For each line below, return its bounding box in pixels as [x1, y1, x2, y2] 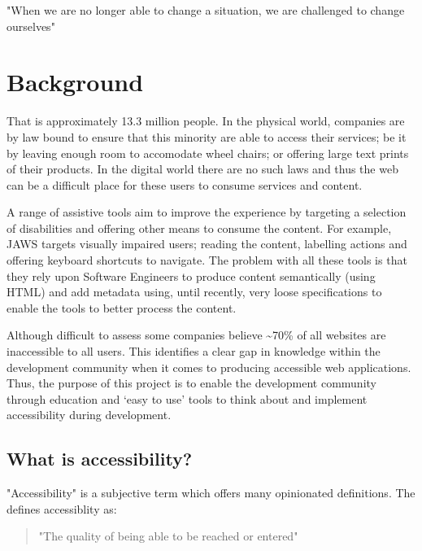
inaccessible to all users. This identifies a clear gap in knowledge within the [7, 343, 381, 360]
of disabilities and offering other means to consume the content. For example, [7, 219, 392, 236]
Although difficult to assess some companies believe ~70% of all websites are [7, 326, 386, 343]
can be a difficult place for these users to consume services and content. [7, 176, 363, 193]
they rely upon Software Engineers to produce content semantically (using [7, 267, 376, 284]
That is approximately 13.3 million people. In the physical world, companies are [7, 112, 405, 129]
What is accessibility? [7, 446, 193, 471]
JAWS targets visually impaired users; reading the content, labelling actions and [7, 235, 407, 252]
